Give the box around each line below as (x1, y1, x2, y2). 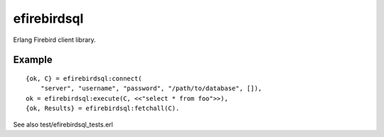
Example (13, 54, 53, 66)
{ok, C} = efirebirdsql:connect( (26, 75, 142, 82)
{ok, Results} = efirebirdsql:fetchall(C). (26, 104, 180, 113)
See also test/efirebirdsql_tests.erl (13, 120, 113, 128)
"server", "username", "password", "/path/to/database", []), (40, 84, 262, 92)
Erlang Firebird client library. (13, 35, 96, 44)
